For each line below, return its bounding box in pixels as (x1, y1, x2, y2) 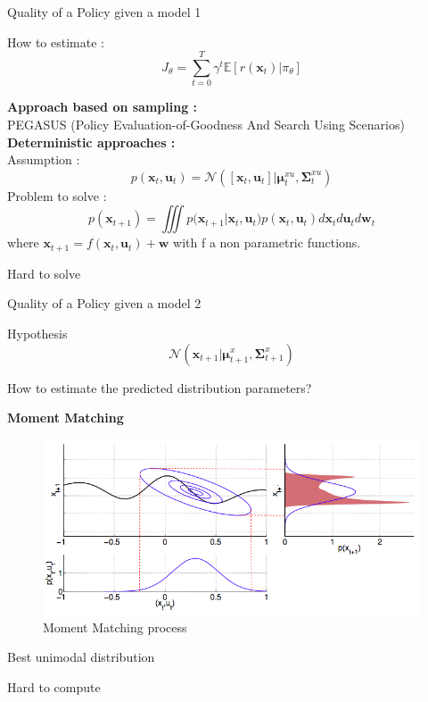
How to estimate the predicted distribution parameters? (7, 378, 312, 397)
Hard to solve (7, 263, 81, 282)
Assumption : (7, 150, 80, 169)
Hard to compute (7, 677, 101, 696)
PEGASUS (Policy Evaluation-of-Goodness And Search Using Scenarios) (7, 114, 405, 133)
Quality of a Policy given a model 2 (7, 294, 202, 313)
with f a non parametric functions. (173, 233, 361, 252)
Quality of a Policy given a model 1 (7, 3, 202, 21)
